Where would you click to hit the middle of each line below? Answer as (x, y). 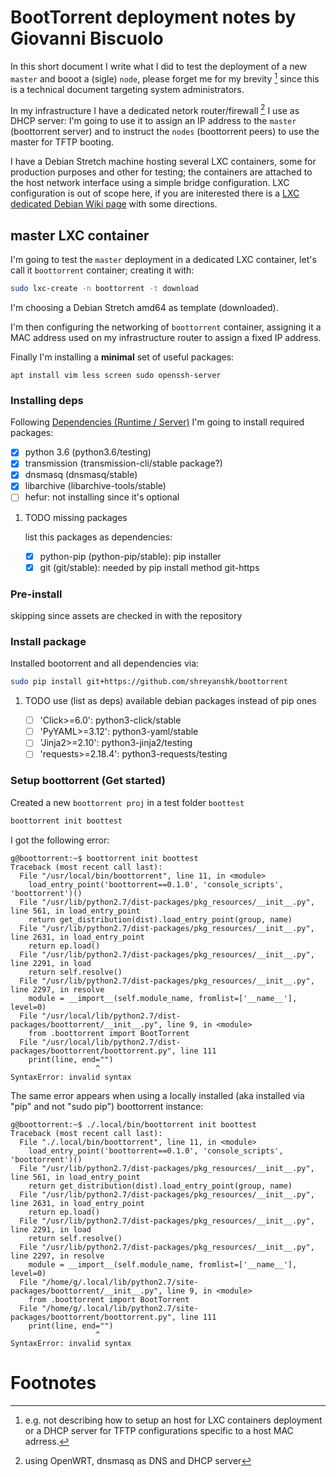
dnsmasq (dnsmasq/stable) (81, 475)
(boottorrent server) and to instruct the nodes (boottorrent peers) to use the (165, 132)
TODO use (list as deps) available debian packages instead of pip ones (170, 701)
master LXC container (80, 235)
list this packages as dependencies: (98, 537)
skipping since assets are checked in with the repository (126, 615)
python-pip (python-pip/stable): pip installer (130, 556)
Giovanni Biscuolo (87, 38)
